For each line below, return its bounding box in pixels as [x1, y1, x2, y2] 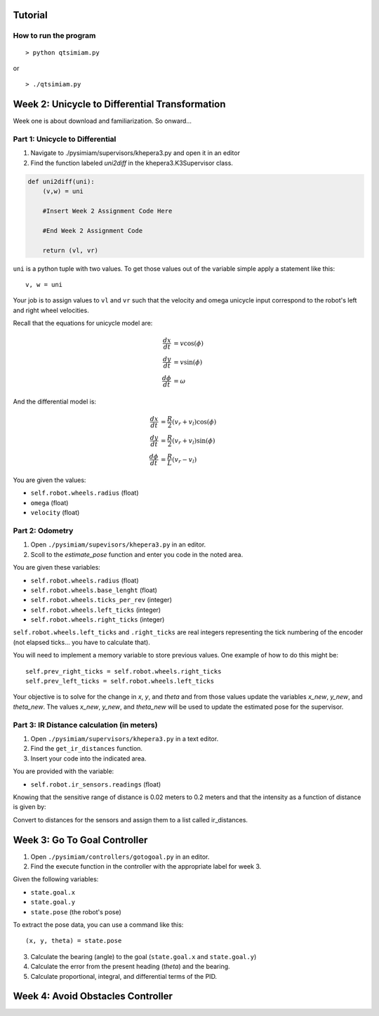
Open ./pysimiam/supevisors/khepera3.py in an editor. [30, 540, 206, 549]
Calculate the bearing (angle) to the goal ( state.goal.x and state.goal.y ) [30, 952, 257, 961]
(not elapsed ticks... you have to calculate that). [13, 638, 150, 646]
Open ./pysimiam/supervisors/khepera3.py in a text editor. [30, 734, 219, 743]
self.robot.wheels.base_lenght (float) [30, 586, 158, 594]
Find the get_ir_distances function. [30, 744, 143, 753]
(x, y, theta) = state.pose [25, 937, 122, 945]
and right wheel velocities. [13, 306, 89, 314]
